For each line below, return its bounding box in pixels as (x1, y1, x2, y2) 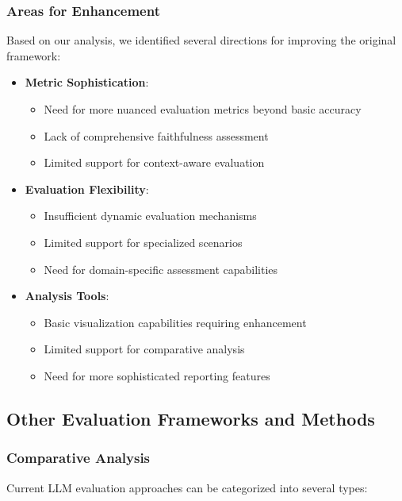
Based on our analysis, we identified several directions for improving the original (6, 32, 396, 48)
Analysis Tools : (25, 287, 109, 304)
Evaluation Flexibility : (25, 180, 149, 197)
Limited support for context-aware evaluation (44, 154, 265, 171)
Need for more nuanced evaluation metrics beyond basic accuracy (44, 101, 362, 117)
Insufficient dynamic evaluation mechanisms (44, 207, 257, 224)
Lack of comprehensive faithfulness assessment (44, 127, 269, 144)
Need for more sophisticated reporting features (44, 367, 270, 383)
